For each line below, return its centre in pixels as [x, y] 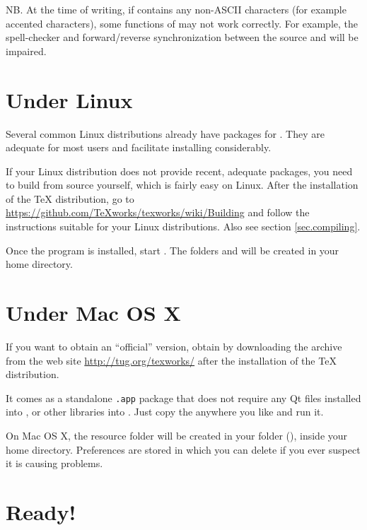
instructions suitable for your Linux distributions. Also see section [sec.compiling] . [183, 226]
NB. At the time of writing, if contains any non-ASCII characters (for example [176, 9]
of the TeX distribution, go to [70, 198]
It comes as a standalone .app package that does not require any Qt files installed [183, 397]
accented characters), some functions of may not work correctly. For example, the [182, 23]
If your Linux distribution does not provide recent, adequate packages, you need [179, 171]
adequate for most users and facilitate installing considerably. [139, 147]
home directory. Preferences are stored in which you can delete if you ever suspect [183, 449]
